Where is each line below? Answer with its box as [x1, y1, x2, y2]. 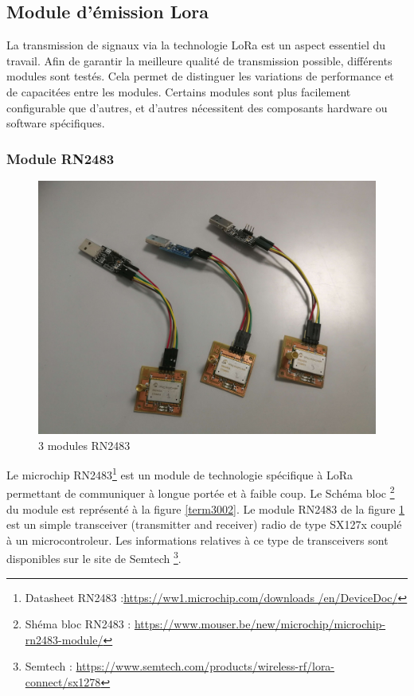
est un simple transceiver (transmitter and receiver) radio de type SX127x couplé [6, 516, 402, 533]
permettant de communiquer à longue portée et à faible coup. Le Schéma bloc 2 [6, 483, 395, 502]
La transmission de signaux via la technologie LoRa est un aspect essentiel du [6, 37, 386, 53]
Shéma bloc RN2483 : [25, 616, 131, 632]
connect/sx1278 [25, 674, 101, 690]
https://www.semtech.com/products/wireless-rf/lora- [76, 658, 335, 674]
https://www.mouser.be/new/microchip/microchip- [134, 616, 386, 632]
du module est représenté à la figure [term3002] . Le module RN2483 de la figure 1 [6, 500, 405, 517]
